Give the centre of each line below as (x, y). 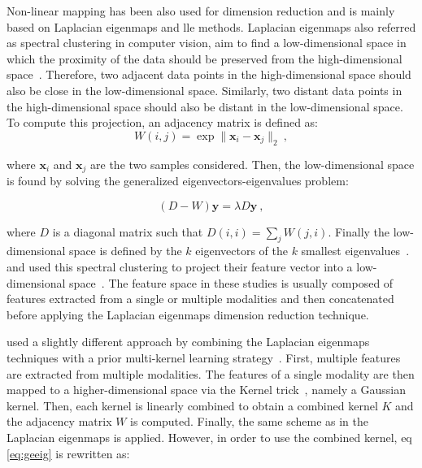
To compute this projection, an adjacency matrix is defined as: (162, 122)
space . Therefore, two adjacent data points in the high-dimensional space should (209, 74)
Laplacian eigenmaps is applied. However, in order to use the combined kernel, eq (209, 437)
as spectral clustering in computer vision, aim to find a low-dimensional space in (207, 43)
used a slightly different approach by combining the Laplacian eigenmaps (188, 342)
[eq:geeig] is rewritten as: (68, 453)
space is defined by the (126, 251)
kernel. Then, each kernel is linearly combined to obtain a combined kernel (192, 405)
